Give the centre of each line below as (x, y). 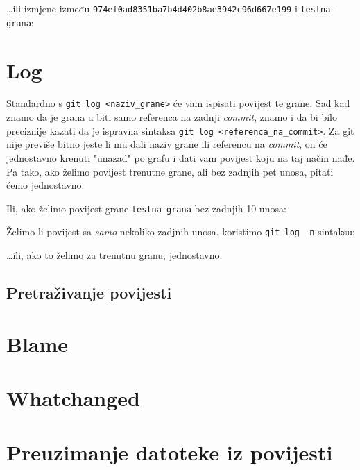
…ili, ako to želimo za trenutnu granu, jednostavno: (114, 255)
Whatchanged (73, 397)
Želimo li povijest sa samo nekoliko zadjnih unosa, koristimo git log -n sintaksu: (181, 232)
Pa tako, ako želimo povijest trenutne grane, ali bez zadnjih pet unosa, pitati (170, 171)
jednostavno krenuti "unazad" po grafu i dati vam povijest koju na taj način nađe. (181, 157)
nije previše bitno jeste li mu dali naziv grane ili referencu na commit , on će (167, 144)
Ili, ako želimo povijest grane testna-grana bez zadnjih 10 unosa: (146, 208)
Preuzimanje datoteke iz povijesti (170, 452)
